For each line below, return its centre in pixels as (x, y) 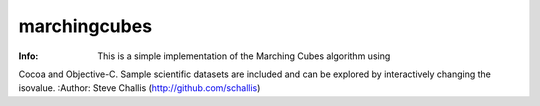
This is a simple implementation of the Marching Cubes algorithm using (244, 56)
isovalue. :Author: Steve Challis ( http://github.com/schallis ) (139, 88)
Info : (28, 56)
